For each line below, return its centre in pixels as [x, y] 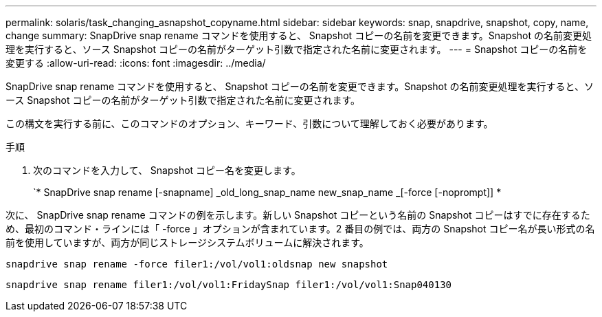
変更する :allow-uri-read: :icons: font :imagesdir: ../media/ [136, 63]
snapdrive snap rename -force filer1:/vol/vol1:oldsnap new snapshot [197, 264]
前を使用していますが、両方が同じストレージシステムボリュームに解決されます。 [187, 242]
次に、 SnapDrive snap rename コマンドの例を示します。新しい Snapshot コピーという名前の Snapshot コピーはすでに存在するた [298, 215]
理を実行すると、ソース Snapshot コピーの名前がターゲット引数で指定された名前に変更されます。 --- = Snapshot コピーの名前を [297, 49]
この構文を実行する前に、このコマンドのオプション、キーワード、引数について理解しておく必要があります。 [249, 123]
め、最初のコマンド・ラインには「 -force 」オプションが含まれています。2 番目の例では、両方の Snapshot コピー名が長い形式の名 [300, 229]
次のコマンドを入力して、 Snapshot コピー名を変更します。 [167, 170]
